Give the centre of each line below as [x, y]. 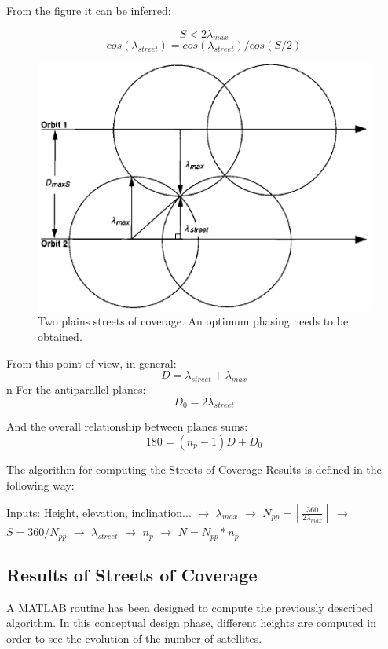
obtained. [60, 336]
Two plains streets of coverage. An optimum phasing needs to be [193, 321]
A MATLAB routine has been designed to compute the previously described [190, 607]
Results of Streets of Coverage [132, 574]
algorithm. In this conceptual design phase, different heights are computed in [191, 623]
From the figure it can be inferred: [89, 10]
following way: [40, 484]
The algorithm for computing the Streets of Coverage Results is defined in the [194, 469]
